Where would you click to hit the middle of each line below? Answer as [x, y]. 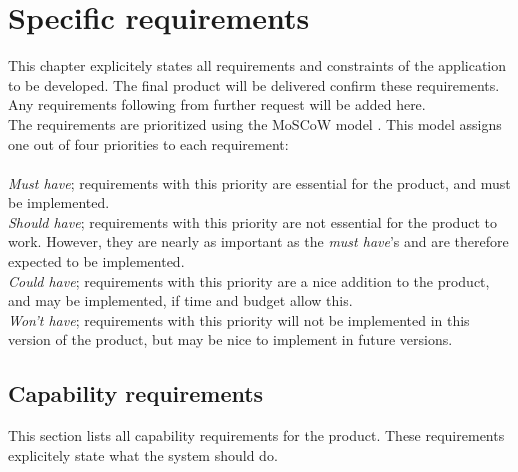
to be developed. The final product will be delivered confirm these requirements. [254, 84]
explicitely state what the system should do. [143, 454]
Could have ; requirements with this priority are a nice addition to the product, [249, 280]
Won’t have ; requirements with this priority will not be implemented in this [239, 319]
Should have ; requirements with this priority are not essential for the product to [252, 221]
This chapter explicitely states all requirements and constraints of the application [257, 65]
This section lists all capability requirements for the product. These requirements [256, 435]
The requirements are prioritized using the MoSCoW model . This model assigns [255, 123]
